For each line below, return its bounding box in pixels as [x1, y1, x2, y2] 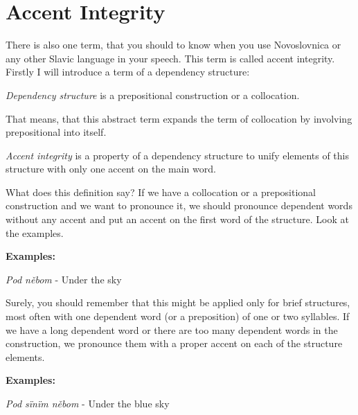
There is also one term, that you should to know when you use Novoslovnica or [6, 37, 341, 52]
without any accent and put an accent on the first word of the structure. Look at [6, 212, 349, 227]
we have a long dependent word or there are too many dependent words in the [6, 322, 338, 337]
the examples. [6, 225, 64, 240]
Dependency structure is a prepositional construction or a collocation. [6, 87, 300, 102]
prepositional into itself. [6, 125, 107, 139]
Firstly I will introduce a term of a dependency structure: [6, 64, 250, 79]
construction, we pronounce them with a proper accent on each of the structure [6, 336, 343, 351]
